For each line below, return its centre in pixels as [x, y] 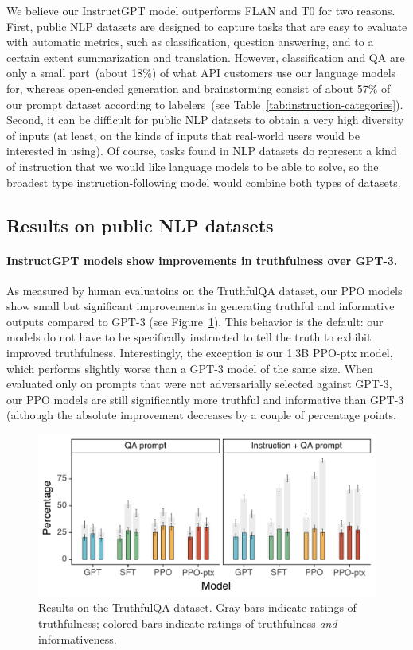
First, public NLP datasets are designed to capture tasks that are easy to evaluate [207, 26]
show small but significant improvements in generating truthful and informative [201, 306]
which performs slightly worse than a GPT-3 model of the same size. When [190, 368]
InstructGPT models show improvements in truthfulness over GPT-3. [202, 260]
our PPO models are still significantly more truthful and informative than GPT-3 [205, 399]
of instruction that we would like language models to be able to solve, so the [193, 166]
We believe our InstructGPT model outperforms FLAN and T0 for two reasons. [201, 10]
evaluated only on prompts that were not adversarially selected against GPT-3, [199, 384]
